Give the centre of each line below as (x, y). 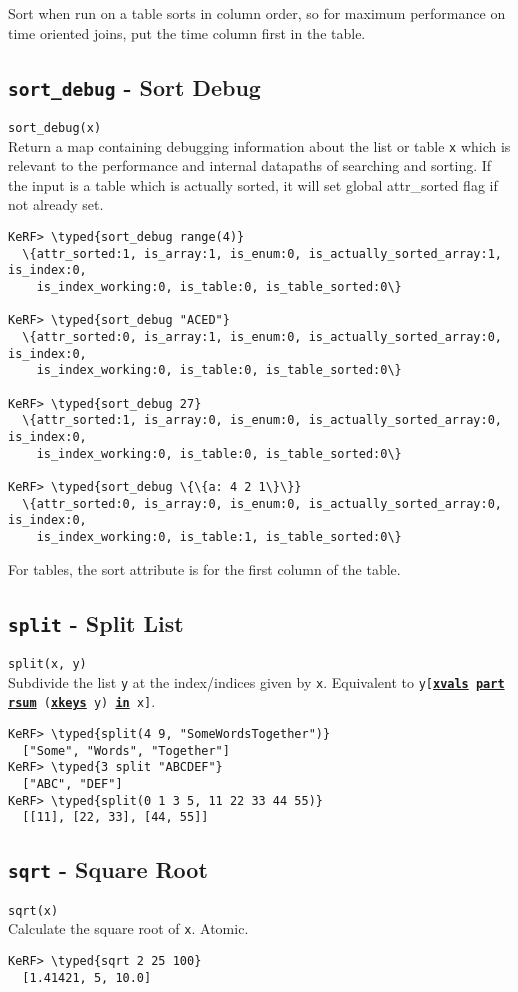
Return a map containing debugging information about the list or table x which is (259, 145)
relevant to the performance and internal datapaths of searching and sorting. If (250, 165)
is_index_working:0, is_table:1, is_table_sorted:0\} (219, 536)
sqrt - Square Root (108, 869)
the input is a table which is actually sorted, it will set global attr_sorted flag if (253, 184)
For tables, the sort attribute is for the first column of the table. (204, 568)
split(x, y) (47, 663)
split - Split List (96, 622)
